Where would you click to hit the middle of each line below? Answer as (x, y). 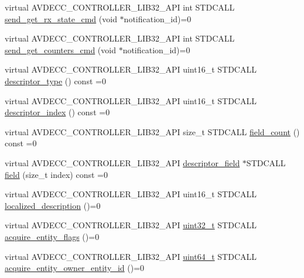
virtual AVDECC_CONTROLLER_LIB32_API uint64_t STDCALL (131, 256)
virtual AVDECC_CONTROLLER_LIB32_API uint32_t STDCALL (131, 225)
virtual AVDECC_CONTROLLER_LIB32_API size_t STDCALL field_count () (152, 131)
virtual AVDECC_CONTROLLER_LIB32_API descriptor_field (122, 162)
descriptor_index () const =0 (57, 112)
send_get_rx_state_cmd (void (61, 18)
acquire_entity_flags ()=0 (52, 236)
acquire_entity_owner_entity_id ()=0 (75, 268)
